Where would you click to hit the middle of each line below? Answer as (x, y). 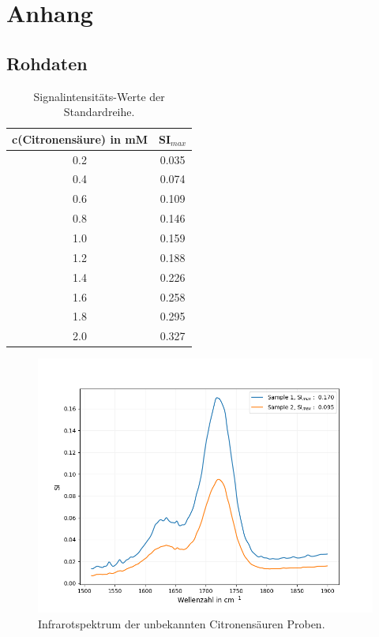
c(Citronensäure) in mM (80, 139)
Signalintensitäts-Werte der (99, 96)
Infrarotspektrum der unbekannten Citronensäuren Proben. (182, 623)
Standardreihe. (99, 112)
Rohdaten (47, 63)
